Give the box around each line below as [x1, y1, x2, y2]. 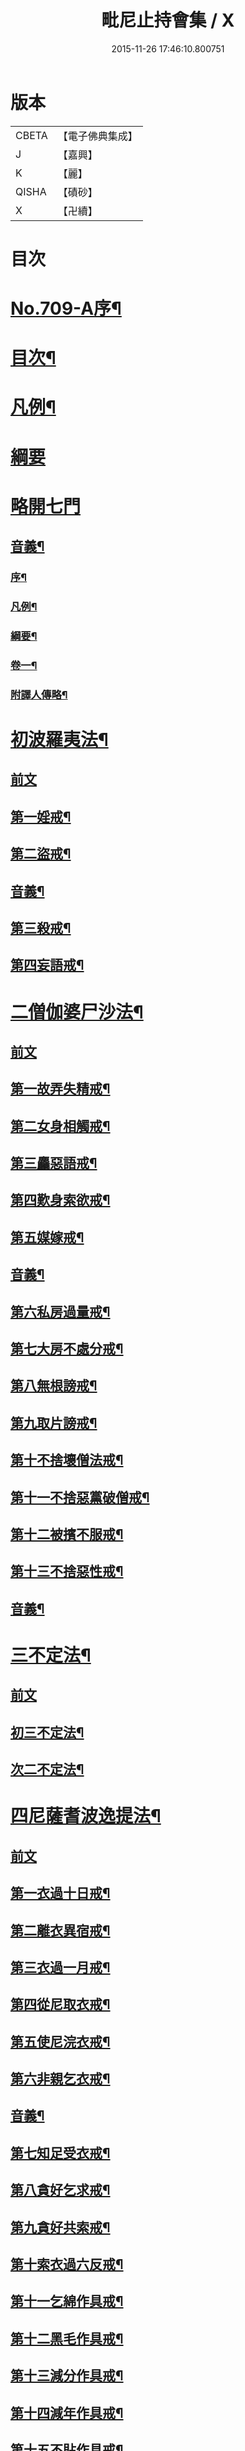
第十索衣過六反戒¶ [10, 2256, 124, 2273]
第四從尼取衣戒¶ [10, 1996, 111, 2013]
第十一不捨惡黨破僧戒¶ [10, 1489, 150, 1506]
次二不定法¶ [10, 1761, 85, 1778]
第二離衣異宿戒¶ [10, 1922, 111, 1939]
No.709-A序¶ [10, 297, 122, 320]
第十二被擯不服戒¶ [10, 1526, 124, 1543]
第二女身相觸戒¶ [10, 1117, 111, 1135]
